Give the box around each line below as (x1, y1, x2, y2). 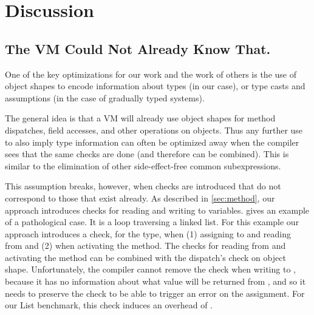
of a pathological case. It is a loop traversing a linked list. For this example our (5, 215, 299, 228)
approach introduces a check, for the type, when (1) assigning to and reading (5, 227, 291, 240)
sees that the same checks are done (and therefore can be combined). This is (5, 147, 289, 160)
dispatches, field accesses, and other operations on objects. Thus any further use (5, 123, 303, 136)
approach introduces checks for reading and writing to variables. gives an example (5, 203, 310, 216)
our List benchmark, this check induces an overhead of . (5, 299, 213, 311)
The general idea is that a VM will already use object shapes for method (5, 112, 276, 124)
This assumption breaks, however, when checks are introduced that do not (5, 180, 281, 192)
